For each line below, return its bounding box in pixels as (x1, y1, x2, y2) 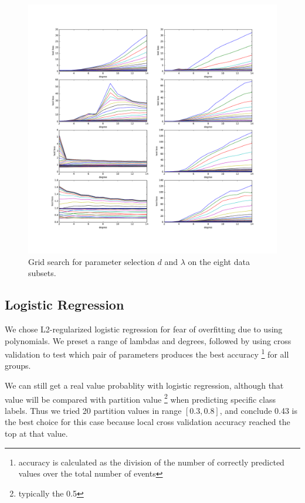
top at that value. (5, 427, 68, 440)
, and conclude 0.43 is (219, 404, 298, 416)
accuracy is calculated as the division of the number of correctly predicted (18, 456, 284, 468)
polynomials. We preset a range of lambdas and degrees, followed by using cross (5, 334, 292, 346)
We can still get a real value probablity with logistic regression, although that (5, 379, 284, 392)
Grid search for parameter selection (28, 255, 155, 267)
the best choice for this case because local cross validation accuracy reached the (5, 416, 290, 428)
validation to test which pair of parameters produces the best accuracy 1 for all (5, 346, 289, 360)
